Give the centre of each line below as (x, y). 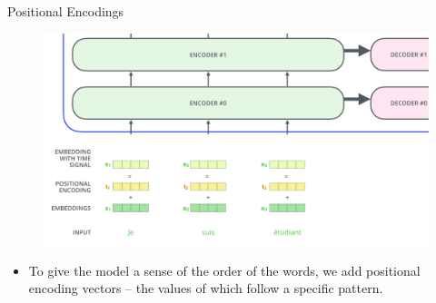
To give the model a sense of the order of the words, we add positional (224, 270)
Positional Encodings (66, 11)
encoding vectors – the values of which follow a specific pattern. (206, 288)
